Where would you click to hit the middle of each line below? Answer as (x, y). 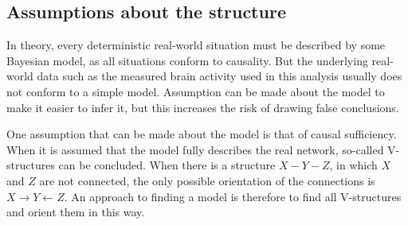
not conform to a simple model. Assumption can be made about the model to (196, 91)
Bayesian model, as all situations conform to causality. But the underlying (187, 60)
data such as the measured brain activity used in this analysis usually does (220, 76)
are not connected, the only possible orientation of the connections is (207, 180)
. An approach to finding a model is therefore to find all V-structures (233, 196)
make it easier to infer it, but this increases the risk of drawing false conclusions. (203, 107)
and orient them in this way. (76, 212)
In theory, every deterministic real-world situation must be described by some (196, 45)
